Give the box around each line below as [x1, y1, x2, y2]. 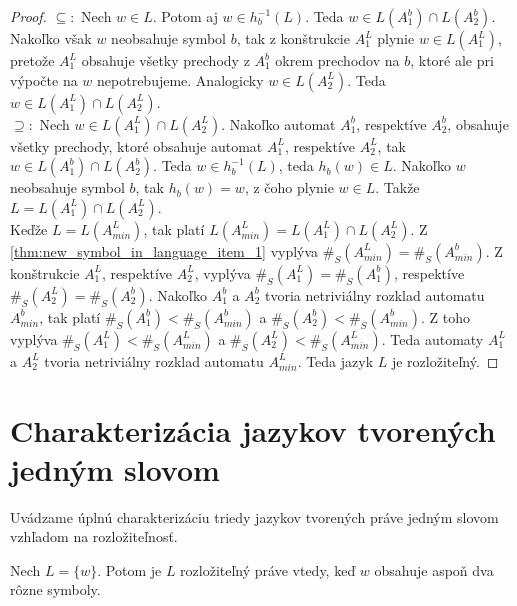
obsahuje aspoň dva [374, 559, 494, 580]
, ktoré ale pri [410, 50, 494, 70]
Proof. [10, 6, 47, 26]
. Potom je [97, 559, 162, 580]
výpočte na [10, 69, 78, 90]
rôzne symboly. [10, 579, 101, 600]
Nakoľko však [10, 28, 92, 48]
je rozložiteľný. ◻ [391, 350, 499, 371]
